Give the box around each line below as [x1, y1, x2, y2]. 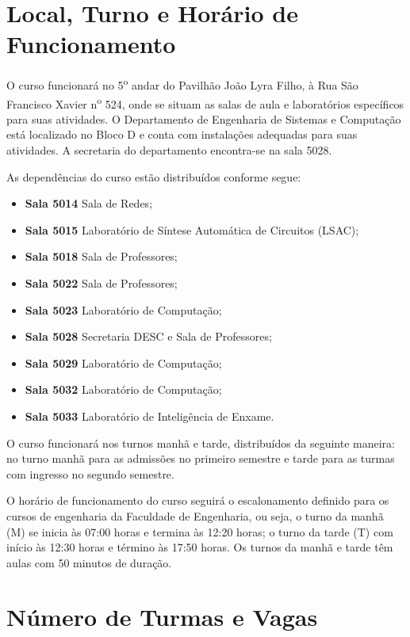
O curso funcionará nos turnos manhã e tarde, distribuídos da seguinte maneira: [6, 434, 395, 451]
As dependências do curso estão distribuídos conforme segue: [6, 168, 301, 185]
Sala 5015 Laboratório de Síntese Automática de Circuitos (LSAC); [25, 221, 359, 238]
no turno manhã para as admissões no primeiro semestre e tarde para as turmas [6, 450, 395, 467]
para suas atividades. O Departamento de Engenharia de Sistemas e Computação [6, 110, 401, 127]
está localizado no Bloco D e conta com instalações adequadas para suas [6, 126, 358, 143]
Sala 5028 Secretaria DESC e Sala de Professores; [25, 328, 272, 345]
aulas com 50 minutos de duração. [6, 554, 172, 570]
